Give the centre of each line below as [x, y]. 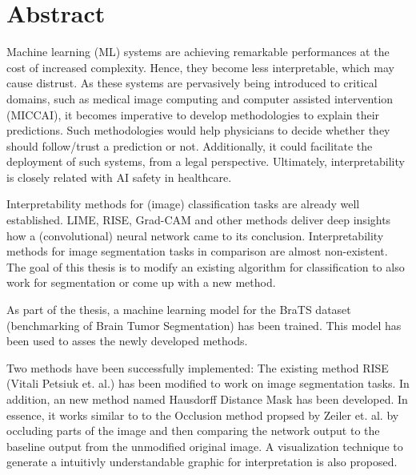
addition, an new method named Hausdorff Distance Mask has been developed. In [207, 399]
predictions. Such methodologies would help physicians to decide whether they [198, 130]
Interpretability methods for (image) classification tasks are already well [183, 204]
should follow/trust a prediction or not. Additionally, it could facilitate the [190, 145]
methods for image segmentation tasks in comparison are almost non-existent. [197, 251]
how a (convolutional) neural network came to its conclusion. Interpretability [195, 235]
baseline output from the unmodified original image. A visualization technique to [205, 446]
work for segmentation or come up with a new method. [141, 282]
